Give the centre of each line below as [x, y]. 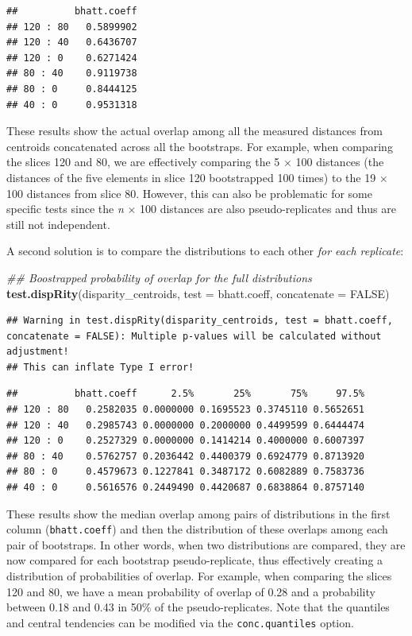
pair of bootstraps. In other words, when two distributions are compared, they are [206, 544]
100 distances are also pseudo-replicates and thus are [268, 209]
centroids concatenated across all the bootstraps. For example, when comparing [200, 146]
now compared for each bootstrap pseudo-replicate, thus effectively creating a [195, 560]
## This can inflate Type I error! [100, 367]
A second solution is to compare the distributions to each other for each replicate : [205, 251]
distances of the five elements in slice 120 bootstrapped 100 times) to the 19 [191, 177]
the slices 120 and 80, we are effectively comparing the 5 [143, 162]
